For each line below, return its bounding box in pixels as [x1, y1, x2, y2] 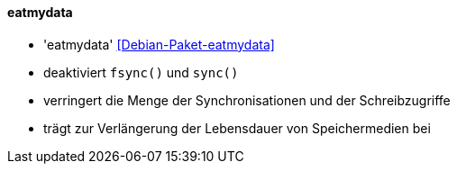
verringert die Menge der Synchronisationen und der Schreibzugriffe [43, 92, 451, 108]
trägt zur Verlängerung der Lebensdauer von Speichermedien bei [43, 120, 431, 136]
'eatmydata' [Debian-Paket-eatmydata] [43, 36, 275, 52]
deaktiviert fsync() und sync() [43, 64, 239, 80]
